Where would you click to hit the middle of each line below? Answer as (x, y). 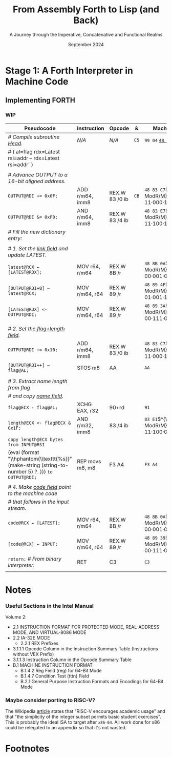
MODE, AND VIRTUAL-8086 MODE (49, 632)
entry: (15, 238)
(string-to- (55, 465)
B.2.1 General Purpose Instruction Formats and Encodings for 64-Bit (92, 682)
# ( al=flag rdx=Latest (34, 151)
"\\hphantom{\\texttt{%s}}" (40, 459)
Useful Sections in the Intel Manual (49, 606)
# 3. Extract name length (38, 381)
